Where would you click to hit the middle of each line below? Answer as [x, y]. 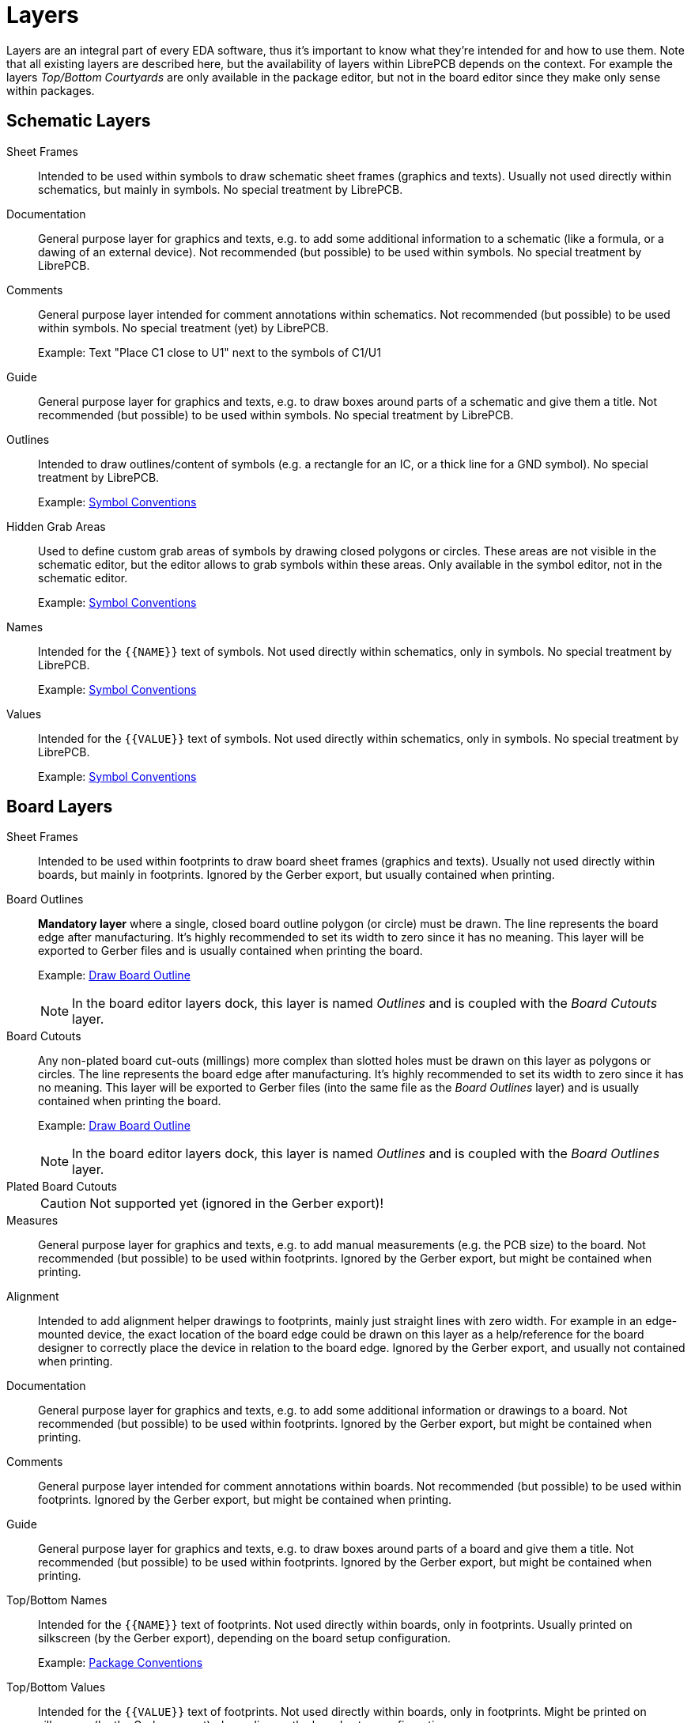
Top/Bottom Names [57, 1600]
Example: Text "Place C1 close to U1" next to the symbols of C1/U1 [210, 352]
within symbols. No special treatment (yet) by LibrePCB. [183, 328]
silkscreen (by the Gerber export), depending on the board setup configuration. [245, 1638]
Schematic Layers [79, 121]
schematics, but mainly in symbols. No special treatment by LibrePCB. [221, 189]
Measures [32, 1221]
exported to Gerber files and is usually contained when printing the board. [230, 951]
